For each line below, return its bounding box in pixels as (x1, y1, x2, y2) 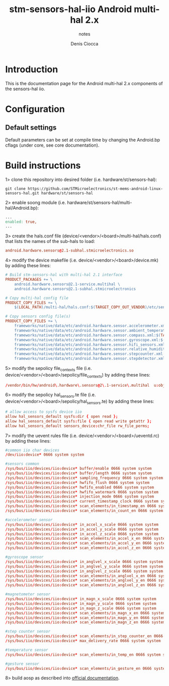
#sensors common (5, 461, 39, 467)
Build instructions (5, 160, 81, 171)
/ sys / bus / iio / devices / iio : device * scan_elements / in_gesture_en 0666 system (5, 666, 167, 671)
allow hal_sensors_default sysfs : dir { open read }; (5, 414, 118, 419)
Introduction (5, 64, 58, 75)
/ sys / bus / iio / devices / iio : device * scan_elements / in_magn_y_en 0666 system (5, 615, 165, 620)
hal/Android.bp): (5, 205, 39, 211)
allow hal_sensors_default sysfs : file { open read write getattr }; (5, 418, 152, 424)
